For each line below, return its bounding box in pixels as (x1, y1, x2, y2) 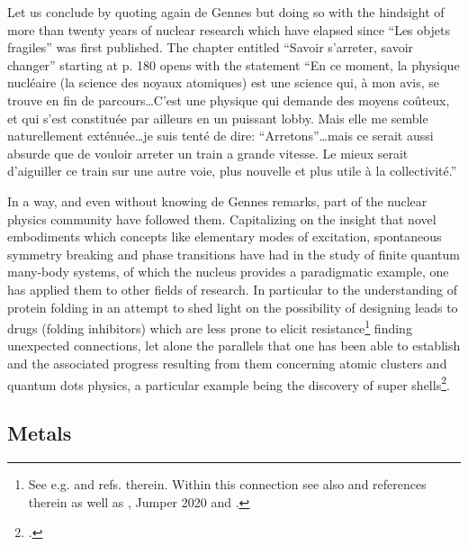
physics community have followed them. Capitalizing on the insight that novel (7, 209, 436, 228)
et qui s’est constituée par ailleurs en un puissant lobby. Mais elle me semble (7, 108, 428, 127)
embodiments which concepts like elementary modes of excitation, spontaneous (7, 227, 442, 246)
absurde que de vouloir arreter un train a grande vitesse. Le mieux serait (7, 143, 409, 162)
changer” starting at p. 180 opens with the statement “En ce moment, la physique (7, 55, 460, 74)
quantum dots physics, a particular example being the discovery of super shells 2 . (7, 372, 450, 394)
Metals (7, 419, 72, 447)
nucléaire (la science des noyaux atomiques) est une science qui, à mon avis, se (7, 73, 439, 92)
